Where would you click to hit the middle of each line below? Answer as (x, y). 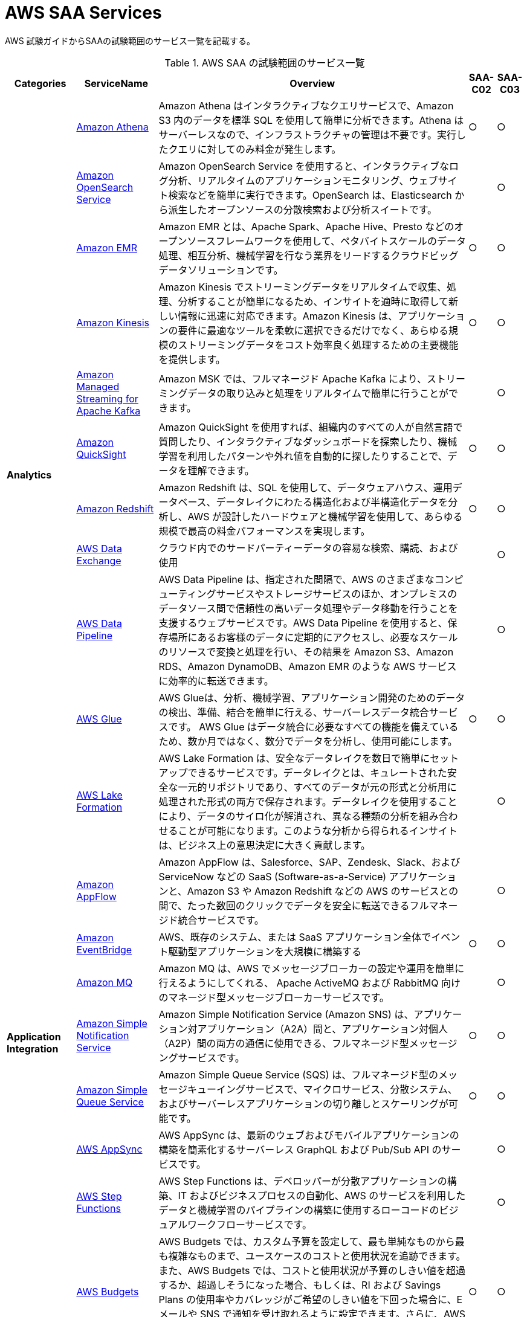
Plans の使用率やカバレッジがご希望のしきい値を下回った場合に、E (311, 1299)
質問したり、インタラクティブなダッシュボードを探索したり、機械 (308, 441)
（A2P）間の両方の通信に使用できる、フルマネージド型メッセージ (308, 1043)
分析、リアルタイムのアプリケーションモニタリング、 (289, 180)
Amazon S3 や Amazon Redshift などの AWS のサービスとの (323, 891)
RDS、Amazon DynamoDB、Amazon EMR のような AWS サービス (308, 666)
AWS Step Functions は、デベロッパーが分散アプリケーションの (303, 1181)
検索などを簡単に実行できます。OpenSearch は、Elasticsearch (310, 195)
